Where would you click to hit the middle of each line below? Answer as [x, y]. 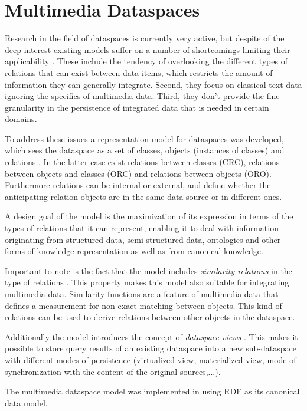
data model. [26, 402]
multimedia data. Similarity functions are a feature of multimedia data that [142, 294]
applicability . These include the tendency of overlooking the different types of [146, 61]
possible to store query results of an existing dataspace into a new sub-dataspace [151, 348]
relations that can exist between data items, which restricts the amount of [139, 72]
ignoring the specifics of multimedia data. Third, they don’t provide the [134, 96]
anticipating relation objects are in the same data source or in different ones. [143, 196]
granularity [25, 107]
